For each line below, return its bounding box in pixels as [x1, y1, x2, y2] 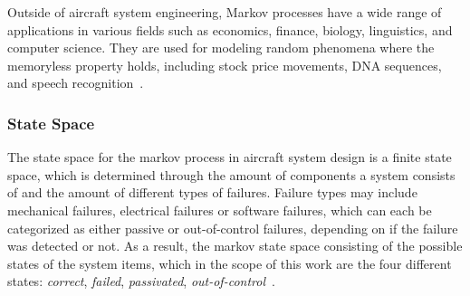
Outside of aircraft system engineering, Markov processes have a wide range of [7, 3, 442, 21]
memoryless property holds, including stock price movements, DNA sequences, [7, 55, 442, 74]
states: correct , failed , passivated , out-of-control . [7, 272, 275, 291]
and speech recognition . [7, 73, 144, 92]
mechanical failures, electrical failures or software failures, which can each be [7, 200, 432, 219]
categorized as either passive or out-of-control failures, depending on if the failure [7, 218, 458, 237]
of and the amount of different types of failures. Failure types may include [7, 183, 417, 202]
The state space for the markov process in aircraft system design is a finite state [7, 148, 452, 167]
